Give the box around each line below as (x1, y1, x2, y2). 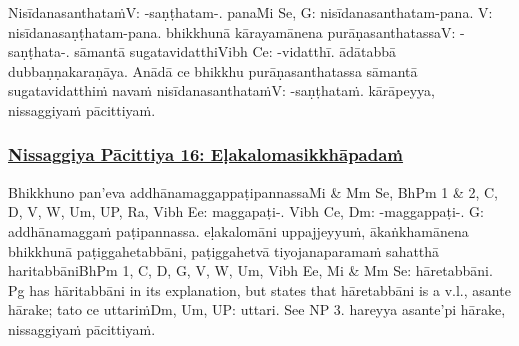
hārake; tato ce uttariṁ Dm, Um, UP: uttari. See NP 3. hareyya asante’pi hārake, (8, 299, 506, 320)
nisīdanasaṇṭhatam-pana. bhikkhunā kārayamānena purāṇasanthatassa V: (8, 21, 456, 42)
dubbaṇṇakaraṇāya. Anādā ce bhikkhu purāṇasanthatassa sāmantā (8, 60, 418, 81)
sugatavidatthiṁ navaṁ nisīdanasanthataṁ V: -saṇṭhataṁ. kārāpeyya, (8, 80, 436, 101)
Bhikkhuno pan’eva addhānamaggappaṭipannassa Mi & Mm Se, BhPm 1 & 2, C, (8, 181, 499, 202)
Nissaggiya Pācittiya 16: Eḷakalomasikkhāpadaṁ (8, 142, 404, 167)
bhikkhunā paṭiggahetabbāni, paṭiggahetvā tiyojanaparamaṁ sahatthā (8, 240, 440, 261)
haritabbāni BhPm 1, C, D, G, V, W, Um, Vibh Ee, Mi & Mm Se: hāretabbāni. (8, 260, 493, 281)
